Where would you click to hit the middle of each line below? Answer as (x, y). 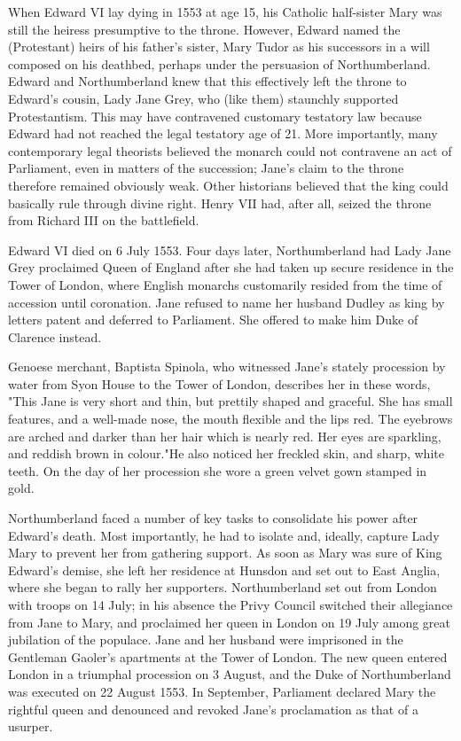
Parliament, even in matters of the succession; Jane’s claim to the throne (206, 168)
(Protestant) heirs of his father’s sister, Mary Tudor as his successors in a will (219, 47)
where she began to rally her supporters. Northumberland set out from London (223, 587)
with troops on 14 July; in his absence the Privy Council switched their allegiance (230, 604)
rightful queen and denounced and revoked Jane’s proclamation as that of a (213, 709)
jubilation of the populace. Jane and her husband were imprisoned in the (206, 640)
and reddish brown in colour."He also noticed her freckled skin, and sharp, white (226, 453)
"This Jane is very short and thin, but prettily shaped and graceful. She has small (230, 401)
